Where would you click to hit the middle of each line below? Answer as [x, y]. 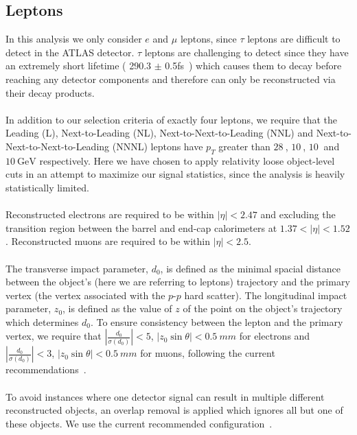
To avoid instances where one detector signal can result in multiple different [165, 396]
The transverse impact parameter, [77, 268]
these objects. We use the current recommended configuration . [139, 423]
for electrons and [275, 336]
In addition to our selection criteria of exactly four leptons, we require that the [172, 119]
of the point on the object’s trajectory [263, 308]
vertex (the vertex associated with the [85, 295]
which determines [42, 321]
